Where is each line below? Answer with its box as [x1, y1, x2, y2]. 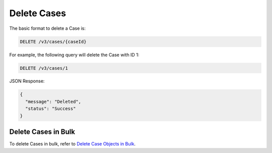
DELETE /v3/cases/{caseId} [20, 38, 87, 44]
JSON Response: [9, 78, 45, 84]
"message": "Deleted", [25, 98, 82, 105]
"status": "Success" [25, 106, 76, 112]
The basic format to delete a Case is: [9, 25, 86, 31]
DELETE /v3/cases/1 [20, 65, 68, 71]
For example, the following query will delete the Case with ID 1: [9, 52, 140, 58]
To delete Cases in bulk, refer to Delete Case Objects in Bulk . [9, 141, 136, 147]
